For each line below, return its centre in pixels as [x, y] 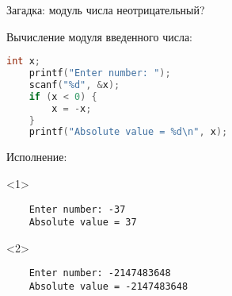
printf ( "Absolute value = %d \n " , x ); [128, 132]
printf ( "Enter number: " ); [100, 73]
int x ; [23, 62]
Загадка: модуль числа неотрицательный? [106, 10]
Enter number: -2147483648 [100, 273]
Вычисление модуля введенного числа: [99, 36]
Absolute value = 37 [83, 223]
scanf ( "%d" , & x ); [74, 85]
